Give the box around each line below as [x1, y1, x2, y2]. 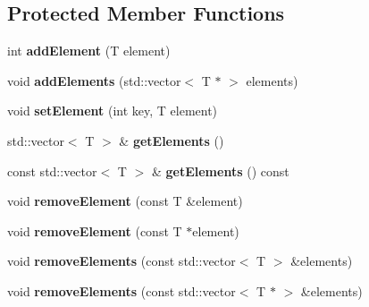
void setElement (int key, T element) [7, 101, 218, 120]
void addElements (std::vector [7, 71, 181, 90]
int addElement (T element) [7, 41, 171, 60]
